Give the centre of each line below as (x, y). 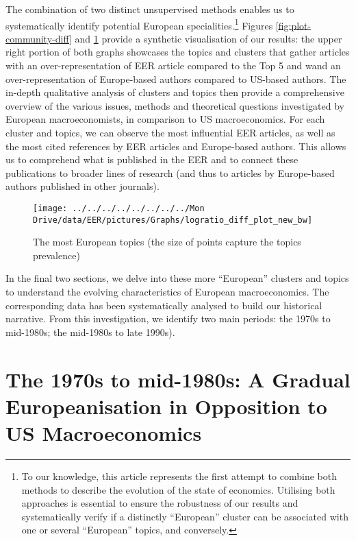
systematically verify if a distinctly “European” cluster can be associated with (185, 516)
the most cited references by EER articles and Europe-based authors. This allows (176, 146)
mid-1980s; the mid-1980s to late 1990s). (90, 332)
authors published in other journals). (82, 186)
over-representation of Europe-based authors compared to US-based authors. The (176, 79)
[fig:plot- (293, 25)
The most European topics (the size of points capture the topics (167, 242)
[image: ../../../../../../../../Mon (119, 208)
